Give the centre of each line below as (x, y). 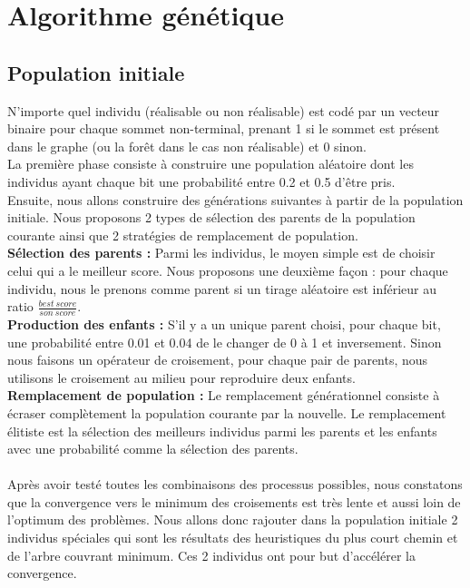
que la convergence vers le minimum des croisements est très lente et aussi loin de (234, 501)
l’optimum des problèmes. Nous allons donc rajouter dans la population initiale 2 (233, 519)
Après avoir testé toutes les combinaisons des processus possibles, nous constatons (235, 484)
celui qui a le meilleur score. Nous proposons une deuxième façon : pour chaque (228, 270)
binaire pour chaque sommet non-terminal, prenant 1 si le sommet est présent (224, 128)
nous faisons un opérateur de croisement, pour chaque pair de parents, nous (218, 360)
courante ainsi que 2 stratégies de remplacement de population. (183, 235)
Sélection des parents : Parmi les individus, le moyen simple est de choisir (221, 253)
